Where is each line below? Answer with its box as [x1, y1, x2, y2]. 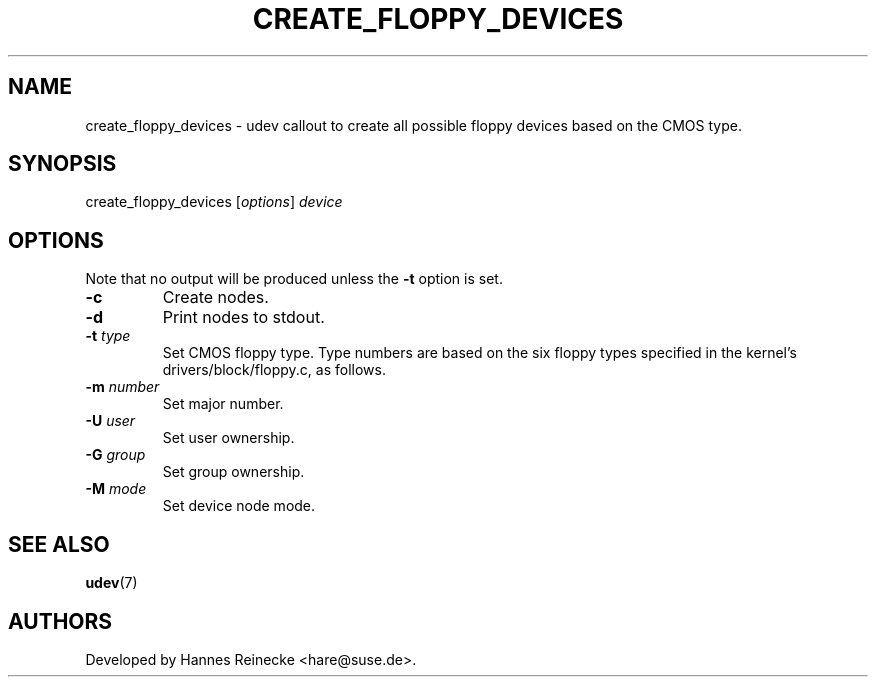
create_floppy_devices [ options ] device [85, 193, 343, 211]
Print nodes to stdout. [162, 307, 325, 328]
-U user [85, 412, 136, 430]
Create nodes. [162, 287, 269, 308]
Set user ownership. [162, 429, 295, 447]
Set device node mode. [162, 497, 316, 515]
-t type [85, 327, 131, 345]
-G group [85, 446, 146, 464]
